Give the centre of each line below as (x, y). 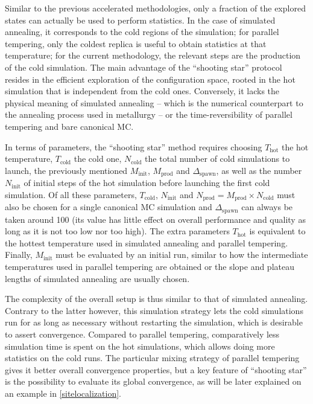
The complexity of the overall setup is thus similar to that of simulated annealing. (156, 299)
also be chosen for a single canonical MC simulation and (109, 207)
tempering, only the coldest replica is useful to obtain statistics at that (136, 43)
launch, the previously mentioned (66, 170)
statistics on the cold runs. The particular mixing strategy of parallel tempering (152, 358)
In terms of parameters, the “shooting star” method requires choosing (134, 146)
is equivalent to (277, 231)
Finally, (19, 255)
